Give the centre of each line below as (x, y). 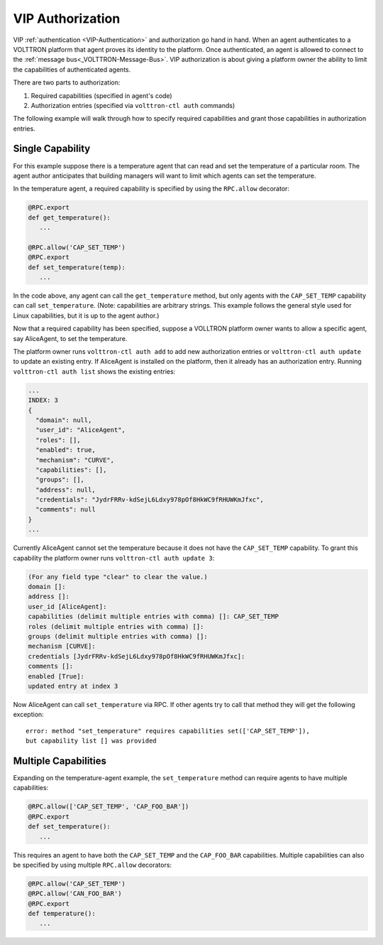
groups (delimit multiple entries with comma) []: (118, 636)
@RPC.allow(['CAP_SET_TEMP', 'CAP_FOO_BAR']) (109, 807)
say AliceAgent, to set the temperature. (70, 338)
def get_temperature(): (70, 217)
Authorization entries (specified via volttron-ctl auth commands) (133, 105)
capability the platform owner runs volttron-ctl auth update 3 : (114, 558)
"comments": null (66, 509)
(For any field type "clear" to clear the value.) (118, 577)
